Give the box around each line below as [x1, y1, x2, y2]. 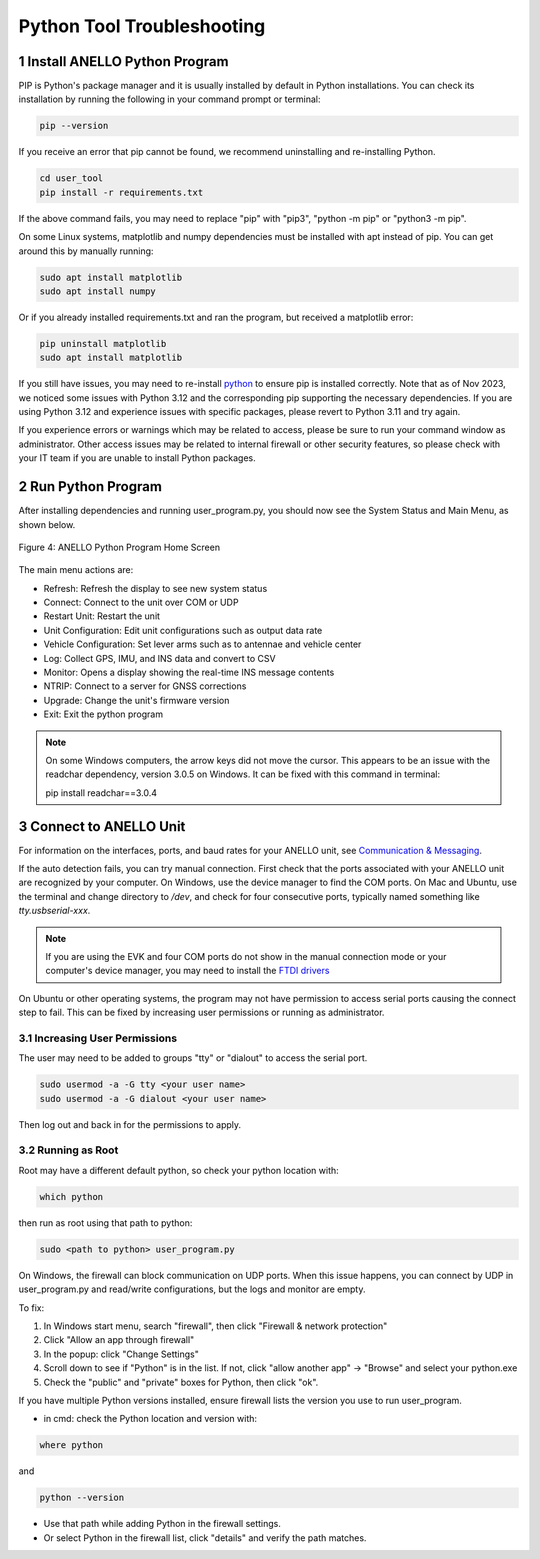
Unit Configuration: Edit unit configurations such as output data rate [43, 624, 323, 636]
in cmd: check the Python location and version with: [43, 1413, 258, 1425]
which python [39, 1191, 104, 1202]
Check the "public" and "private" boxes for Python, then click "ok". [43, 1376, 319, 1388]
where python [39, 1440, 104, 1451]
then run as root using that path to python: [18, 1216, 193, 1229]
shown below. [18, 518, 76, 530]
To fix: [18, 1301, 45, 1314]
